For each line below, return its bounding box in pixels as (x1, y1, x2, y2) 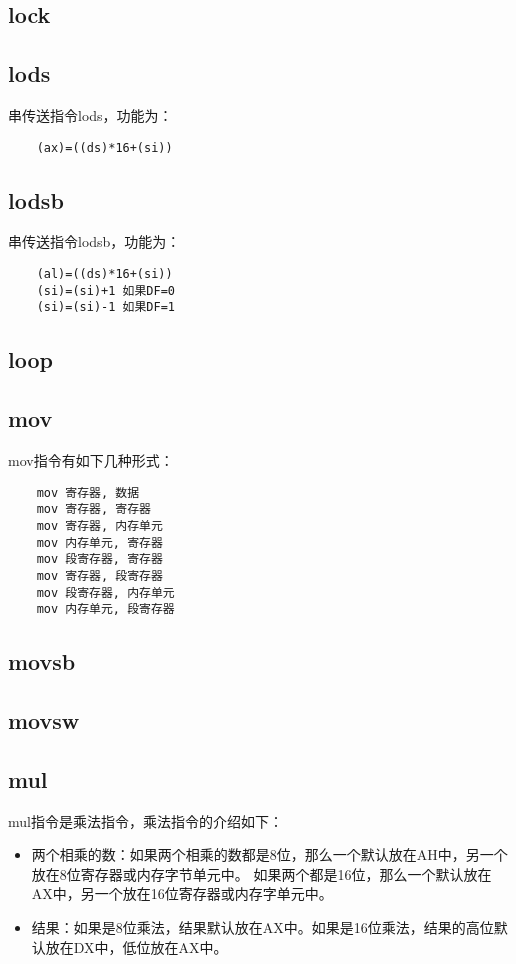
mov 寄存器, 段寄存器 (36, 568, 163, 583)
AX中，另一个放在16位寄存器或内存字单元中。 (31, 883, 333, 904)
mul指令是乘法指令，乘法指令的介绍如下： (8, 810, 283, 831)
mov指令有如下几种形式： (8, 449, 174, 470)
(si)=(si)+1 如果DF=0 (36, 283, 175, 298)
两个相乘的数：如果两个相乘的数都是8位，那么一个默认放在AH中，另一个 (31, 844, 508, 865)
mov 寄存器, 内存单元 (36, 518, 163, 533)
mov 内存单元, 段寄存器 (36, 602, 175, 617)
